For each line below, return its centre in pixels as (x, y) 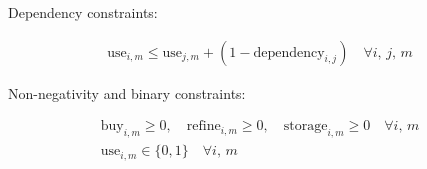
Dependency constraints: (83, 12)
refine (203, 126)
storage (305, 126)
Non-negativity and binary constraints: (127, 92)
